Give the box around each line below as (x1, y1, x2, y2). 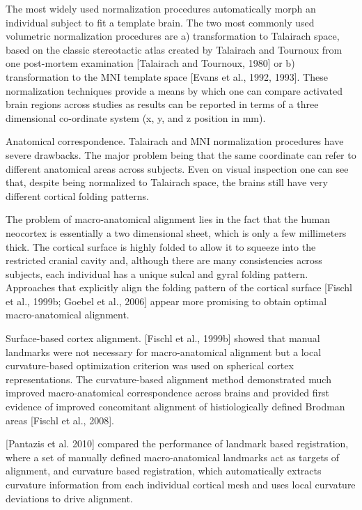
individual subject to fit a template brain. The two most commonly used (6, 15, 315, 29)
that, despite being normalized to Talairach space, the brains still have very (6, 175, 328, 190)
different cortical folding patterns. (6, 188, 149, 203)
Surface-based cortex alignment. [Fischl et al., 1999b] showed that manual (6, 331, 320, 346)
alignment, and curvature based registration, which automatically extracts (6, 463, 322, 478)
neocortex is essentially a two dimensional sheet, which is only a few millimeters (6, 225, 347, 240)
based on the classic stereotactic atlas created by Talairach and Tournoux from (6, 42, 343, 56)
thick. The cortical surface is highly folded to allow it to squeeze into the (6, 239, 316, 254)
